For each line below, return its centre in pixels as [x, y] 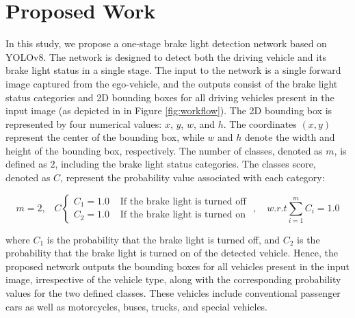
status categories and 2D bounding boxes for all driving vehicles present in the [170, 97]
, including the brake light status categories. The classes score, [185, 164]
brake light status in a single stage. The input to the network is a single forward [173, 70]
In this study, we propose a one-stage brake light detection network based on [166, 43]
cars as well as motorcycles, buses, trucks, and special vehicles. [137, 306]
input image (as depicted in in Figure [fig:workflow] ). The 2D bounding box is [169, 110]
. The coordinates [260, 123]
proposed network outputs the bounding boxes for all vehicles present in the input [178, 266]
